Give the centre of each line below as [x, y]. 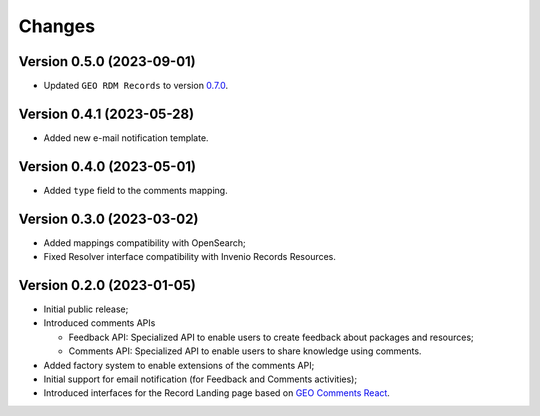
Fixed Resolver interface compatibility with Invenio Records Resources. [190, 257]
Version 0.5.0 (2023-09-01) [107, 61]
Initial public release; [86, 309]
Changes [56, 26]
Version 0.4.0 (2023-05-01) [107, 166]
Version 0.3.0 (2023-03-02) [108, 218]
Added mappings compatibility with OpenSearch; [144, 242]
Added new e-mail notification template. [126, 137]
